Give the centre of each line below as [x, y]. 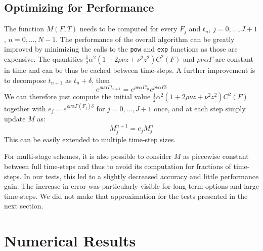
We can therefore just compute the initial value [77, 96]
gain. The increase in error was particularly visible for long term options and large [131, 186]
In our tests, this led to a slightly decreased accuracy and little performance [141, 176]
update [15, 118]
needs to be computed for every [128, 29]
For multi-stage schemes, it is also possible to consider [88, 156]
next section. [24, 206]
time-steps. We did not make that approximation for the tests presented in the [126, 196]
